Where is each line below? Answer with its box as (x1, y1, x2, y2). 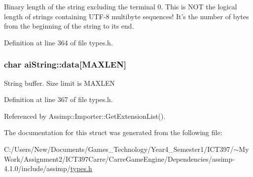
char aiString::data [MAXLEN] (4, 58, 127, 71)
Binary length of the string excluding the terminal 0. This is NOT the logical (4, 1, 237, 11)
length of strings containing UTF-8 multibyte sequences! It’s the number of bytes (4, 11, 249, 21)
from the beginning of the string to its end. (4, 21, 134, 31)
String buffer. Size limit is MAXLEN (4, 77, 115, 88)
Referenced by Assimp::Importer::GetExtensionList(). (4, 110, 166, 121)
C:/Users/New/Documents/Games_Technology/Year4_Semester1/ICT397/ (4, 143, 234, 154)
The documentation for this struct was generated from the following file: (4, 127, 222, 138)
